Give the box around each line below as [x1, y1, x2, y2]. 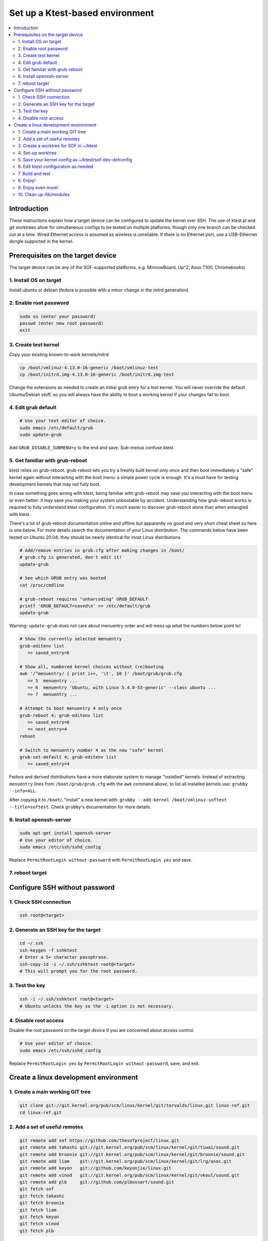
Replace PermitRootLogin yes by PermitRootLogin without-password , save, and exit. [9, 1060, 200, 1066]
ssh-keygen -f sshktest [19, 947, 78, 953]
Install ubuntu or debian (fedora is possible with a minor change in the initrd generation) [9, 287, 189, 293]
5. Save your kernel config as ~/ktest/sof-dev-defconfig [18, 156, 133, 162]
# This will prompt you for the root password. [19, 968, 137, 974]
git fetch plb [19, 1228, 54, 1234]
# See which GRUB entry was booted [19, 575, 106, 581]
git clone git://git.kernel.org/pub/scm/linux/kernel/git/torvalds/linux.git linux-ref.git [19, 1103, 250, 1108]
